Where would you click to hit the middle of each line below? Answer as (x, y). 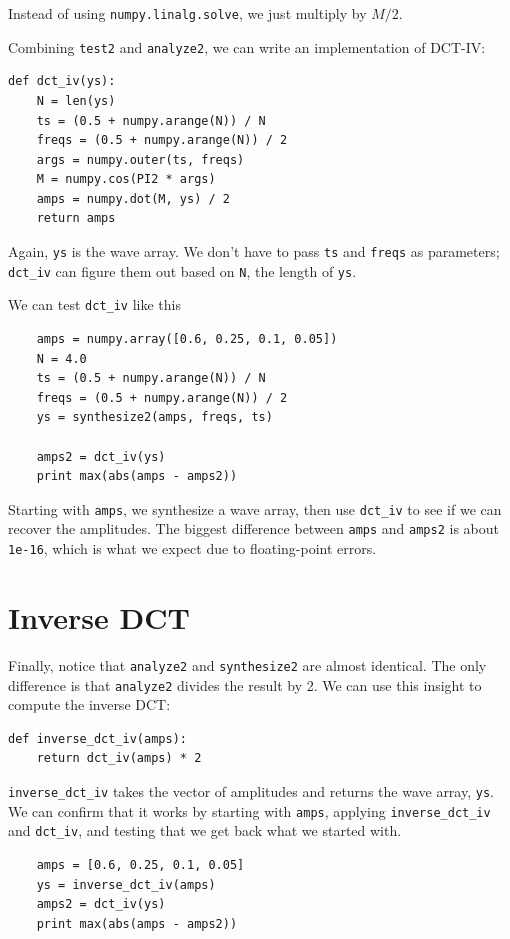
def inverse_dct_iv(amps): (97, 738)
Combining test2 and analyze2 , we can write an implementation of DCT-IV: (247, 46)
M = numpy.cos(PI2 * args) (126, 179)
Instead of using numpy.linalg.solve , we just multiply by (187, 13)
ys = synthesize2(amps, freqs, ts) (154, 417)
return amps (76, 218)
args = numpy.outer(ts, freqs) (140, 159)
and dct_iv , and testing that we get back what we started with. (205, 830)
